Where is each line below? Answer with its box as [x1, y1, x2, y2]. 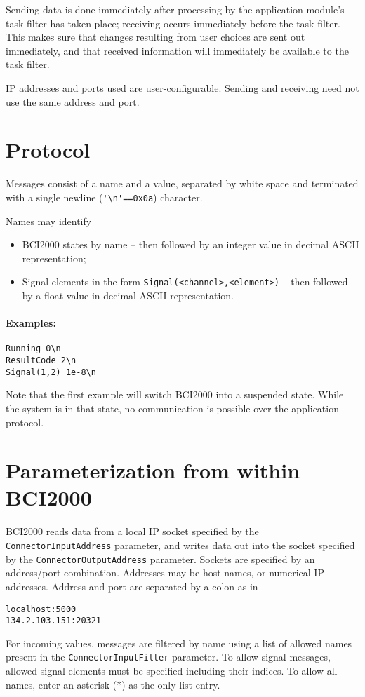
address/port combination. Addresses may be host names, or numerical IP [6, 565, 324, 580]
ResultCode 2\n [6, 356, 77, 366]
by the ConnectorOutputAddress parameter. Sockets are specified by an [6, 551, 315, 566]
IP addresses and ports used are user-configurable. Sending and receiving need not [6, 80, 359, 95]
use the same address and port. [6, 94, 140, 109]
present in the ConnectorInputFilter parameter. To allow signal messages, [6, 649, 331, 664]
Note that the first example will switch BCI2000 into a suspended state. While [6, 387, 344, 402]
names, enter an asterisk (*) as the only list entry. [6, 677, 220, 691]
